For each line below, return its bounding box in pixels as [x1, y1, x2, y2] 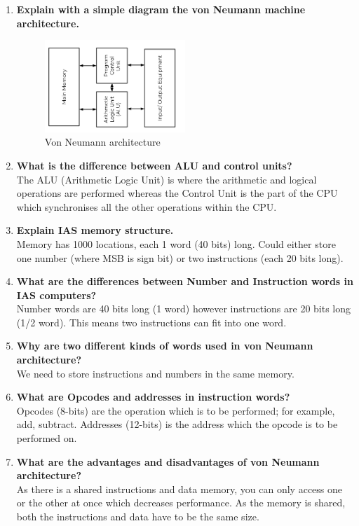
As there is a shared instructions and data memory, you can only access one [16, 481, 343, 496]
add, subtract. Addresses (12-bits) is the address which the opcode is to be [16, 417, 338, 431]
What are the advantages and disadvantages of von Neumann [16, 454, 320, 469]
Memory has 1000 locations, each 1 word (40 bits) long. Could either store [16, 236, 336, 251]
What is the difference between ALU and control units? [16, 158, 292, 172]
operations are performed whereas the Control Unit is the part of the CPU [16, 186, 338, 200]
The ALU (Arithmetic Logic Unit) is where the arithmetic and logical [16, 172, 317, 186]
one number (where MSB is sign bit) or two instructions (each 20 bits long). [16, 250, 344, 265]
